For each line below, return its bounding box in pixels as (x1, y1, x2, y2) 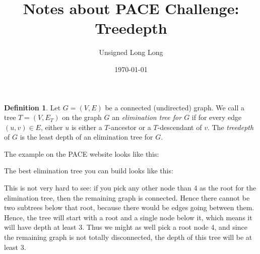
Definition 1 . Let (4, 102, 61, 112)
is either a (71, 121, 102, 132)
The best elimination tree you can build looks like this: (4, 165, 173, 176)
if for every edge (191, 112, 242, 122)
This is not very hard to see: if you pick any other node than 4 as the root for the (4, 182, 256, 193)
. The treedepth (207, 121, 254, 132)
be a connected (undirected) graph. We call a (105, 102, 244, 112)
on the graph (62, 112, 102, 122)
